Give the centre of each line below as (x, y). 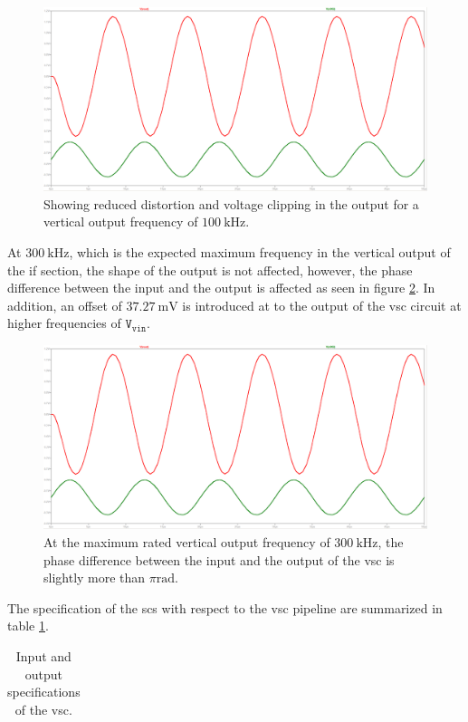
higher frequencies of (64, 323)
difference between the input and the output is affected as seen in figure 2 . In (221, 288)
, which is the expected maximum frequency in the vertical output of (260, 252)
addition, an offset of (65, 305)
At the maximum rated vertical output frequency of (187, 541)
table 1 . (28, 626)
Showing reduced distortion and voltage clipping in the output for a (231, 203)
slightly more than (95, 578)
